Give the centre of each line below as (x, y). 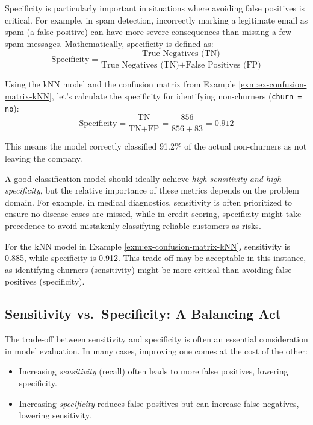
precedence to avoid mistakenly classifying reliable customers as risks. (133, 225)
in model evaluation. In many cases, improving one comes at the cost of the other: (156, 351)
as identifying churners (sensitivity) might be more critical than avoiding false (148, 269)
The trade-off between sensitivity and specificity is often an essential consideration (156, 339)
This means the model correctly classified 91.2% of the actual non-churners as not (156, 146)
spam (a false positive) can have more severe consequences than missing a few (148, 32)
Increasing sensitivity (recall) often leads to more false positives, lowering (153, 371)
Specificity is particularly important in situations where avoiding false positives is (155, 8)
